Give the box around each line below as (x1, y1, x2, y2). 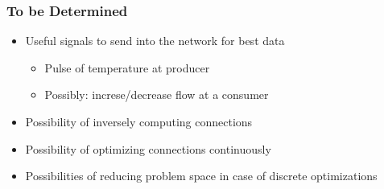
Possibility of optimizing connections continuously (25, 140, 271, 157)
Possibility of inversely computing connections (25, 113, 253, 129)
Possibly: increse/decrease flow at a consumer (44, 86, 269, 103)
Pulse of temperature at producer (44, 59, 210, 76)
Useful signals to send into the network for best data (25, 32, 285, 49)
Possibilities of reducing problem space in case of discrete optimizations (25, 167, 378, 184)
